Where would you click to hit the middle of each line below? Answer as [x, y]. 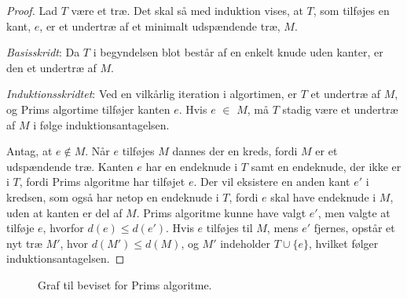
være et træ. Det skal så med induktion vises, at [187, 10]
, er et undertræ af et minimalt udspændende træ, [160, 25]
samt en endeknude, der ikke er [326, 166]
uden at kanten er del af [64, 212]
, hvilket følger [344, 243]
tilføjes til [229, 228]
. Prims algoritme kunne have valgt [221, 212]
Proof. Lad [32, 10]
